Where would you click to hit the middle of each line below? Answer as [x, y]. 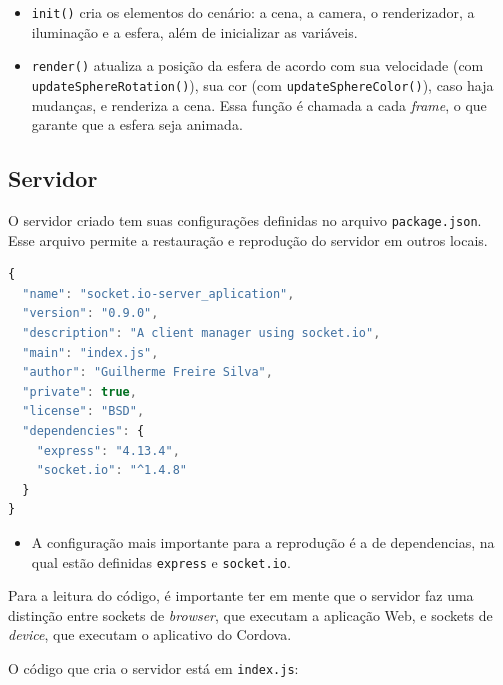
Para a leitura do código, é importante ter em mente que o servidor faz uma [241, 595]
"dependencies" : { [83, 430]
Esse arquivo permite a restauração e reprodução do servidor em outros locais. [248, 239]
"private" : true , [79, 391]
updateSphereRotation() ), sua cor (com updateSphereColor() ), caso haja [262, 84]
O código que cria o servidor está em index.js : [153, 667]
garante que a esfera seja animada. [137, 124]
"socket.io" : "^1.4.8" [112, 470]
